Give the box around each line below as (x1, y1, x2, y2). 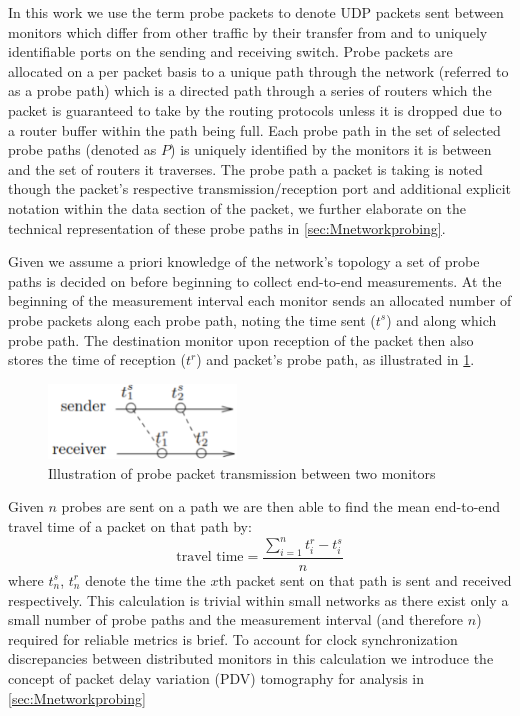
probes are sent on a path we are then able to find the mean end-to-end (61, 496, 501, 517)
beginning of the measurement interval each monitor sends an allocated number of (8, 290, 512, 311)
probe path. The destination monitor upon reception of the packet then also (8, 329, 474, 350)
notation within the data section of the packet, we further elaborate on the (8, 197, 466, 218)
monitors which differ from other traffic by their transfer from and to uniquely (8, 21, 488, 42)
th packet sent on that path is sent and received (218, 569, 512, 590)
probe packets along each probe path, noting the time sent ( (8, 309, 376, 330)
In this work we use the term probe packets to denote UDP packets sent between (8, 2, 504, 22)
